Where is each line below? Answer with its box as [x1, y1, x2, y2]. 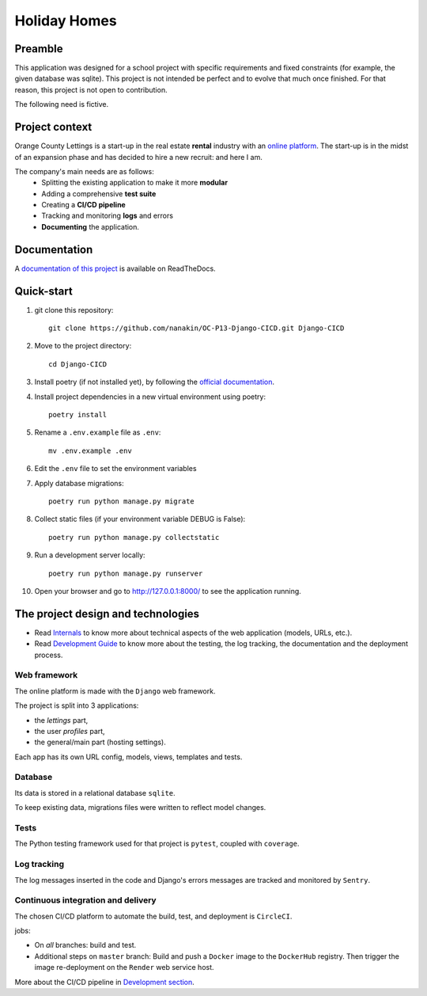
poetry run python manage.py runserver [48, 568, 203, 578]
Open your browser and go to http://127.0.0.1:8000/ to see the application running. [34, 586, 302, 595]
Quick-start [14, 284, 73, 298]
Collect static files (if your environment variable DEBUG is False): [34, 515, 246, 524]
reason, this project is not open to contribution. [14, 85, 168, 94]
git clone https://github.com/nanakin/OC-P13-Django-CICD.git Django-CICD [48, 324, 345, 333]
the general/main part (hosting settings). [34, 737, 166, 747]
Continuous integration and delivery [14, 895, 157, 906]
